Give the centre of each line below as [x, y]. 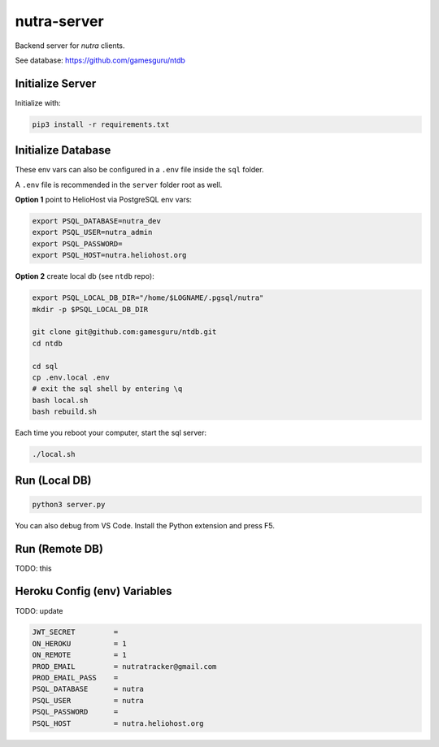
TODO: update [39, 610]
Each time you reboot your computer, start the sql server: [111, 433]
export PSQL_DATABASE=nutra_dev [97, 221]
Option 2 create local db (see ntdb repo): [85, 276]
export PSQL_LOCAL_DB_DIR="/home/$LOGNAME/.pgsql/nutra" [148, 298]
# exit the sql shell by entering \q [107, 389]
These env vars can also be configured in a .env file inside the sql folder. [139, 170]
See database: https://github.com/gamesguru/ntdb [100, 60]
